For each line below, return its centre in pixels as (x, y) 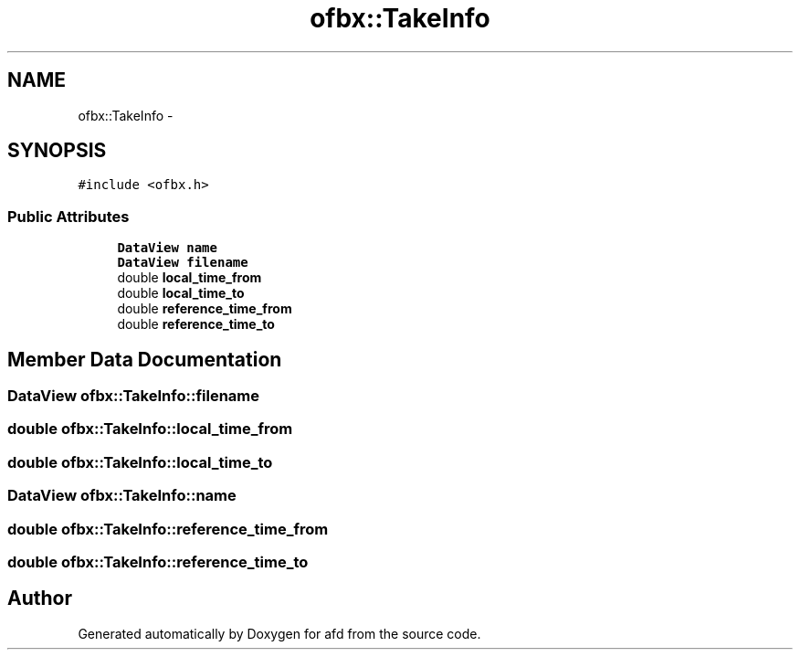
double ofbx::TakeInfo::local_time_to (140, 462)
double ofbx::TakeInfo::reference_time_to (158, 562)
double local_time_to (181, 293)
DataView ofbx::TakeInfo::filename (133, 396)
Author (40, 599)
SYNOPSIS (57, 151)
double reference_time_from (205, 309)
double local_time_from (189, 278)
